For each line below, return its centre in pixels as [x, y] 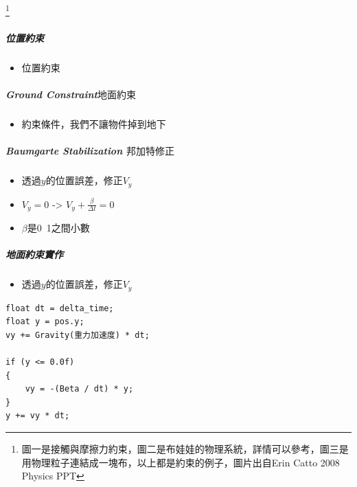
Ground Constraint [51, 94]
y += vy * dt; [38, 416]
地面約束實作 [34, 254]
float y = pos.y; [45, 322]
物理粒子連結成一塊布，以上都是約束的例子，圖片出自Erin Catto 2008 [185, 462]
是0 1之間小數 [58, 228]
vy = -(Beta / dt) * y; [79, 389]
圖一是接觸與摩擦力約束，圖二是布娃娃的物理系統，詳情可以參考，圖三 [180, 448]
